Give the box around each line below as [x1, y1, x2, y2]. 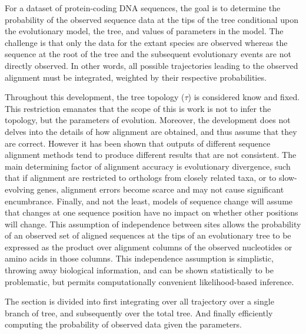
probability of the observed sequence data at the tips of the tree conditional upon [5, 13, 298, 25]
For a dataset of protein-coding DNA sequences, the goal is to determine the [5, 2, 281, 14]
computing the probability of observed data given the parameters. [5, 318, 242, 330]
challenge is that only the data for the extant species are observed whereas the [5, 36, 288, 48]
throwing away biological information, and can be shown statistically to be [5, 264, 274, 276]
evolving [5, 183, 35, 195]
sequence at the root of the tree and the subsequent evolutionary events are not [5, 48, 291, 60]
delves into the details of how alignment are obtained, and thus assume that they [5, 125, 297, 137]
